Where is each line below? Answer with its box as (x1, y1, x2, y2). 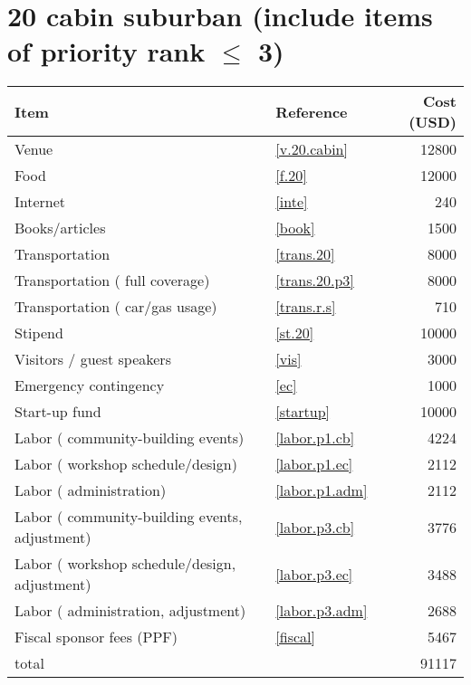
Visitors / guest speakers (14, 348, 171, 370)
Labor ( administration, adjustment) (14, 600, 246, 622)
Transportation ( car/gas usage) (14, 296, 217, 318)
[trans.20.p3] (275, 270, 354, 291)
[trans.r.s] (275, 296, 336, 318)
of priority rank (7, 33, 206, 70)
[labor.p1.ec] (275, 453, 353, 475)
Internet (14, 191, 66, 213)
